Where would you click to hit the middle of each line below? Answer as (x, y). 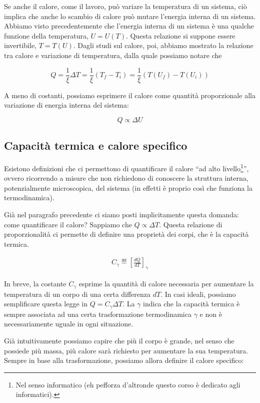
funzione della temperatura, (46, 35)
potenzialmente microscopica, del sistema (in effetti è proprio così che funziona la (128, 187)
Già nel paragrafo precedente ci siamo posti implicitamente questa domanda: (121, 215)
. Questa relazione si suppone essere (180, 35)
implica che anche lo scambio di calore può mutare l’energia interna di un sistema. (130, 16)
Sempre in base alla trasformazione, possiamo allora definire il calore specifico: (124, 360)
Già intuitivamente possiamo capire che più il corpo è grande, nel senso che (119, 340)
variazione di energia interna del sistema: (66, 105)
